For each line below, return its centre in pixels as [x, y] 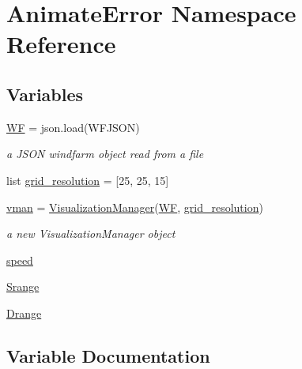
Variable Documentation [108, 355]
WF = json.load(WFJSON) [73, 127]
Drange [24, 313]
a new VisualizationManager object [91, 233]
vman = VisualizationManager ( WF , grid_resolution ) [135, 207]
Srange [23, 286]
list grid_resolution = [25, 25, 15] [88, 180]
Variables [45, 94]
